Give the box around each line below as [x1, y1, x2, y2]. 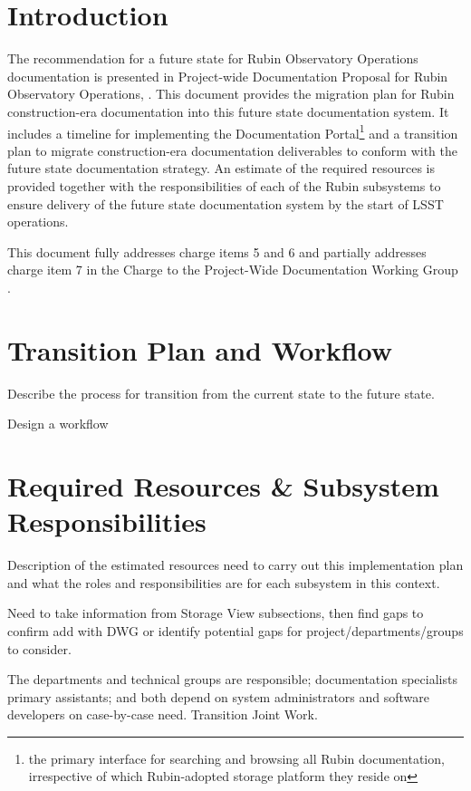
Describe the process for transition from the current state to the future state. [7, 383, 435, 402]
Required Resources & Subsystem [7, 468, 439, 504]
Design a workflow [7, 414, 109, 433]
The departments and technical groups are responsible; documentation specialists [7, 670, 457, 689]
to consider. [7, 639, 72, 658]
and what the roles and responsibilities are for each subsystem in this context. [7, 573, 440, 592]
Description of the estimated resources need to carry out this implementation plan [7, 555, 464, 574]
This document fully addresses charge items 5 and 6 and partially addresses [7, 242, 427, 261]
